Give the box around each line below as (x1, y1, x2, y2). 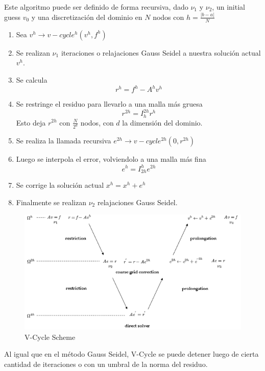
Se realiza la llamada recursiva (16, 135, 111, 146)
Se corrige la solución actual (16, 179, 104, 190)
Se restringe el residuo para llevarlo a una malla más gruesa (16, 98, 203, 109)
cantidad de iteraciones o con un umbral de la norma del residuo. (4, 358, 208, 369)
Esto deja (16, 117, 46, 128)
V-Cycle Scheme (25, 331, 76, 342)
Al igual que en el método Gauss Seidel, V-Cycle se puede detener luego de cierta (4, 349, 259, 359)
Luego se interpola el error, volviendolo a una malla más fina (16, 154, 206, 164)
